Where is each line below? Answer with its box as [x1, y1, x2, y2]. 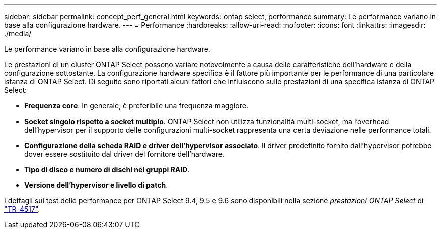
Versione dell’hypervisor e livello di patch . [24, 181, 168, 189]
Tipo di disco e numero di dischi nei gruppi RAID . [24, 165, 190, 174]
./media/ [4, 29, 32, 38]
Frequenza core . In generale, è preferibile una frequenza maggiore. [24, 101, 248, 110]
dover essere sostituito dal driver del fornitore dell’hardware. [24, 150, 225, 158]
